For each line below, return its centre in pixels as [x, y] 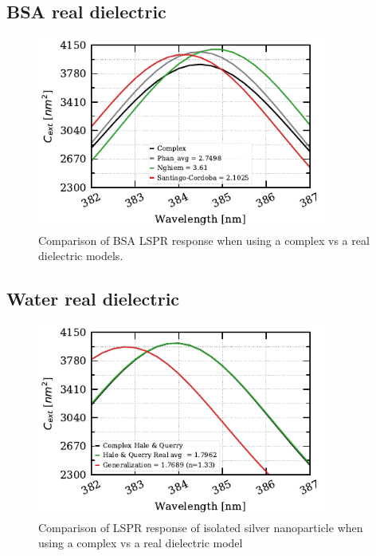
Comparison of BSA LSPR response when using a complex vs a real [204, 240]
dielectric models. [81, 256]
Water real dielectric [93, 299]
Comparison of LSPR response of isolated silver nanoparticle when [201, 527]
